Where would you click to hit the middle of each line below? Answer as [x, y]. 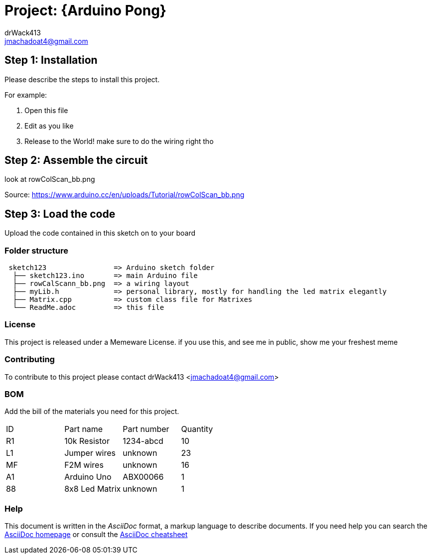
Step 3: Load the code [60, 214]
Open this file [46, 110]
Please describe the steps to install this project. [82, 79]
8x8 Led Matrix [93, 489]
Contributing [30, 359]
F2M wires [84, 465]
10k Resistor [87, 441]
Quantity [197, 429]
